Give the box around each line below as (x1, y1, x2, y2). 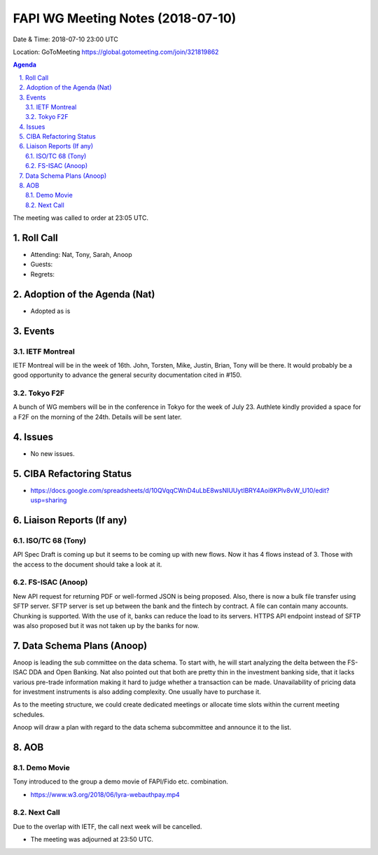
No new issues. (30, 449, 75, 458)
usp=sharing (30, 496, 67, 504)
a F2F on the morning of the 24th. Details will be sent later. (13, 412, 182, 421)
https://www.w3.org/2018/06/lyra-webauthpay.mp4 (30, 790, 180, 798)
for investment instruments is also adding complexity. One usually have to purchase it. (13, 688, 262, 696)
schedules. (13, 710, 45, 718)
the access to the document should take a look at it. (13, 560, 162, 569)
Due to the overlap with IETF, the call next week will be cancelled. (13, 822, 202, 830)
